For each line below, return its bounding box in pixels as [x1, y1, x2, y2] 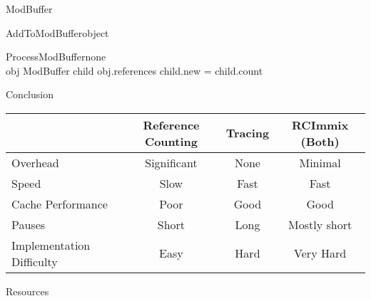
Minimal [299, 154, 341, 171]
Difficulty [11, 253, 58, 270]
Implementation [11, 236, 91, 253]
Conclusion [6, 87, 54, 102]
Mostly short [288, 216, 352, 233]
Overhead [11, 154, 59, 171]
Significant [145, 154, 198, 171]
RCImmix [292, 116, 349, 133]
